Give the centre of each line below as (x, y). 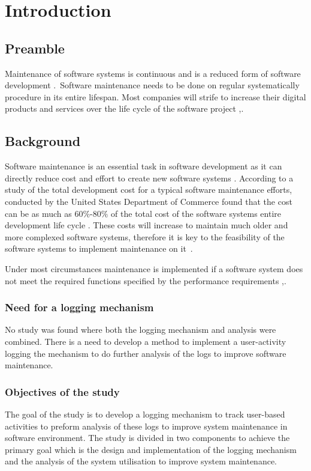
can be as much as (38, 213)
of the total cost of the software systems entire (196, 213)
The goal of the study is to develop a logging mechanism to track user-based (145, 414)
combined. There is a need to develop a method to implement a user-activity (146, 341)
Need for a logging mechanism (79, 307)
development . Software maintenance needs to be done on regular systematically (152, 85)
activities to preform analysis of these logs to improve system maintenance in (146, 426)
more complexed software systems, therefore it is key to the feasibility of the (145, 236)
